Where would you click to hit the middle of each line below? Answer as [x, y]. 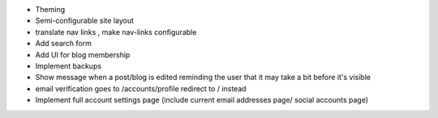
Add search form [64, 44]
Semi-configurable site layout [84, 21]
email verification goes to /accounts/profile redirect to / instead [141, 88]
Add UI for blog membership [83, 55]
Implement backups [68, 65]
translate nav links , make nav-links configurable [116, 32]
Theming [50, 9]
